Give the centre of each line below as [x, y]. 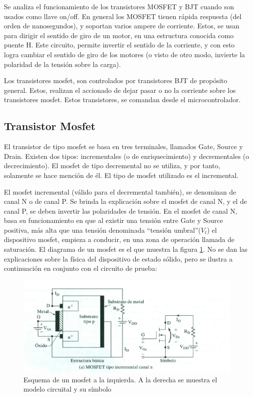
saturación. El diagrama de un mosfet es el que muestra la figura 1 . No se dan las [126, 249]
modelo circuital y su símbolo [67, 389]
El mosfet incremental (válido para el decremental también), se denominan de [120, 191]
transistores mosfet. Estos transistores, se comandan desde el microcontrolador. [122, 99]
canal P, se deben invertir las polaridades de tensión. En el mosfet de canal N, [121, 210]
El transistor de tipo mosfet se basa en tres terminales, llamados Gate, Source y [124, 146]
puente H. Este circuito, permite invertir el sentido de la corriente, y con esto [119, 45]
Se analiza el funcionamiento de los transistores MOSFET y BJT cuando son [119, 6]
